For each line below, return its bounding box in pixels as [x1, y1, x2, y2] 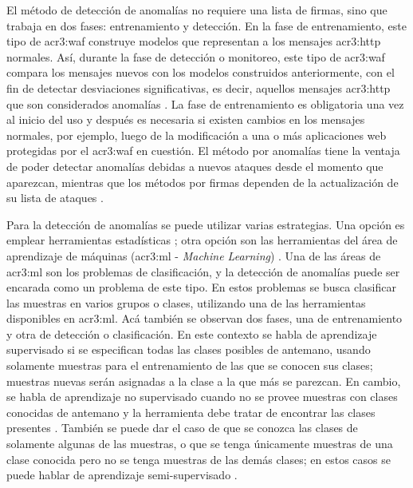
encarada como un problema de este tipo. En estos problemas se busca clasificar [6, 279, 396, 296]
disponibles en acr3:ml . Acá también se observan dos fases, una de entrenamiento [6, 310, 403, 327]
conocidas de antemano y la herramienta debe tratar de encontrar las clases [6, 403, 376, 420]
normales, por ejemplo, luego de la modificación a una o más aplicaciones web [6, 126, 387, 143]
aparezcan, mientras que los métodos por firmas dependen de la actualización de [6, 173, 399, 190]
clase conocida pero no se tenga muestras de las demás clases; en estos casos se [6, 450, 391, 467]
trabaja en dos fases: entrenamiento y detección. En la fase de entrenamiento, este [6, 17, 407, 34]
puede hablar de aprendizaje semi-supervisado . [6, 466, 238, 483]
